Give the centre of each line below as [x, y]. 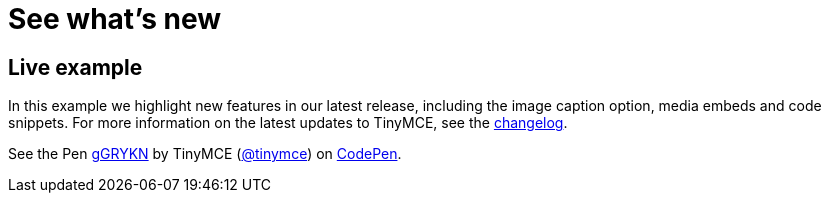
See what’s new [114, 19]
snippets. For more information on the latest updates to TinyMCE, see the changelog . [288, 123]
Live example [75, 67]
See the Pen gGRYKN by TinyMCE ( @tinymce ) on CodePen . [205, 154]
